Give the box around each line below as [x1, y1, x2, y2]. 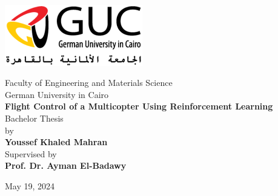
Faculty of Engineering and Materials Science [5, 76, 173, 89]
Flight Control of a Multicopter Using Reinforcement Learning [5, 100, 273, 113]
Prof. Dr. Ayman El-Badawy [5, 159, 127, 172]
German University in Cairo [5, 88, 109, 100]
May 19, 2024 [5, 179, 55, 192]
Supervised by [5, 147, 57, 160]
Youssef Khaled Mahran [5, 136, 108, 148]
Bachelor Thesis [5, 111, 64, 124]
